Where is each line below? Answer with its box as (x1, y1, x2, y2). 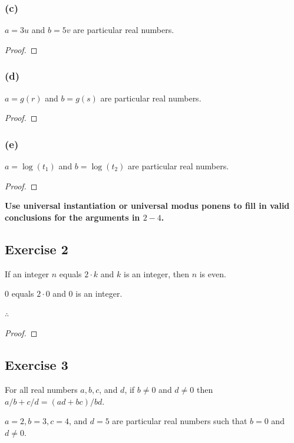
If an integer (5, 267, 49, 280)
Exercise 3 (5, 356, 68, 374)
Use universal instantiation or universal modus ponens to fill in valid (5, 199, 290, 212)
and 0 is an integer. (52, 287, 123, 300)
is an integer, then (124, 267, 189, 280)
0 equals (5, 287, 34, 300)
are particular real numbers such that (112, 415, 247, 427)
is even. (199, 267, 226, 280)
